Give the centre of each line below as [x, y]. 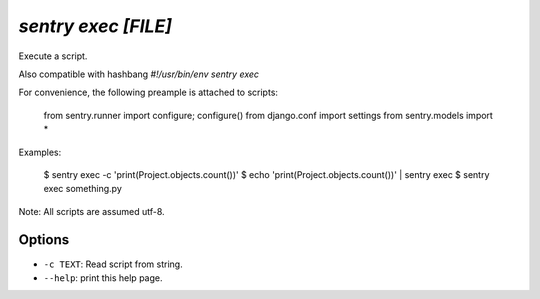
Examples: [40, 152]
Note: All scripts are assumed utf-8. [91, 211]
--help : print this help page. [103, 277]
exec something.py [82, 189]
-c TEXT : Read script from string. [113, 264]
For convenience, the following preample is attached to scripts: [148, 92]
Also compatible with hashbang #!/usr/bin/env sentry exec [139, 74]
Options [44, 240]
